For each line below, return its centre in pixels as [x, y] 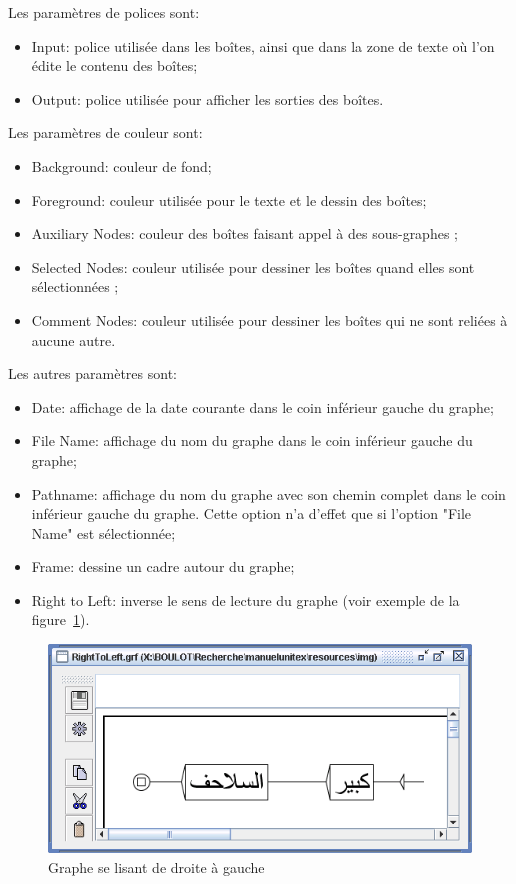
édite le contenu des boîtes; [114, 65]
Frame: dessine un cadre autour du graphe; [163, 566]
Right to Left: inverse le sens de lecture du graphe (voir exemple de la [245, 599]
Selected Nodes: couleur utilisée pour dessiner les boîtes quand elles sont [253, 266]
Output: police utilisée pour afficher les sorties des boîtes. [207, 98]
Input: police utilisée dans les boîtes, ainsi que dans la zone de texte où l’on [263, 45]
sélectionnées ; [75, 286]
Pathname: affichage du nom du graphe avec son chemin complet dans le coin [268, 493]
